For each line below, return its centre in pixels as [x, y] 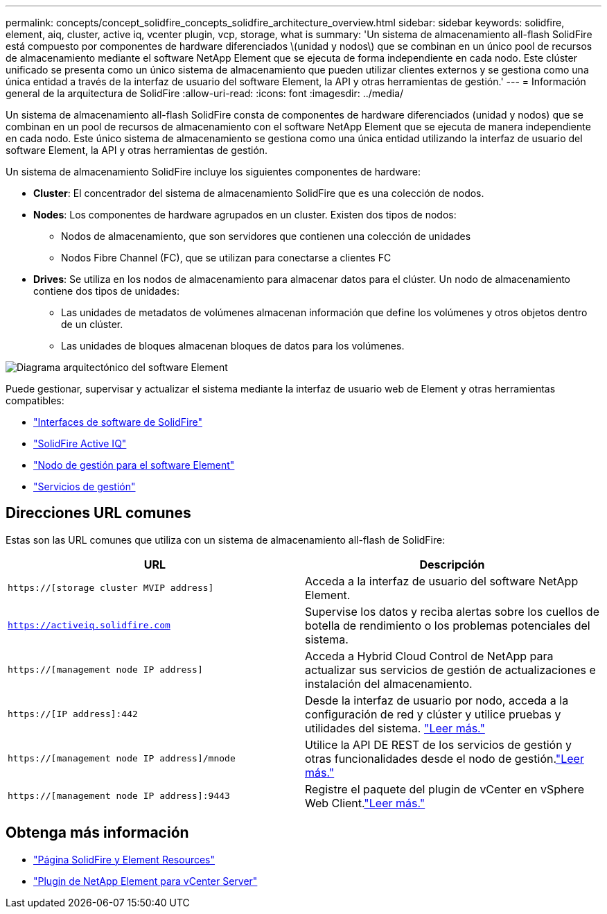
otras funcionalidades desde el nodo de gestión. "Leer [445, 758]
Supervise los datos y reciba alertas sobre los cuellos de [452, 611]
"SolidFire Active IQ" [80, 443]
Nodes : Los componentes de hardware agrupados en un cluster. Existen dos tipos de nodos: [245, 215]
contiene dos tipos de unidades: [106, 291]
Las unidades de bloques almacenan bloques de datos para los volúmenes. [233, 346]
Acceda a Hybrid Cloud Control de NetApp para [429, 656]
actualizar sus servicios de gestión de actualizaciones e [450, 670]
